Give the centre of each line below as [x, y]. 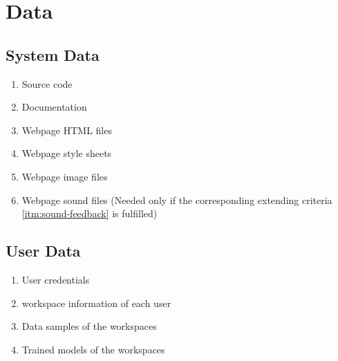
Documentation [54, 107]
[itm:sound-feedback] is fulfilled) [90, 213]
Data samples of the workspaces [89, 326]
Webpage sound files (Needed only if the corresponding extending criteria [177, 200]
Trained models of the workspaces [93, 349]
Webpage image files [65, 176]
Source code [47, 83]
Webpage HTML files [67, 130]
